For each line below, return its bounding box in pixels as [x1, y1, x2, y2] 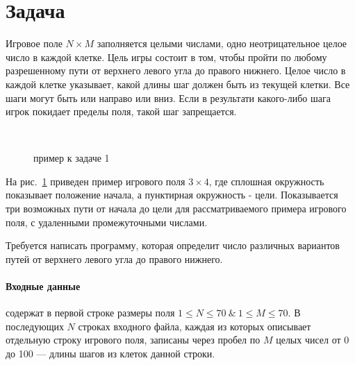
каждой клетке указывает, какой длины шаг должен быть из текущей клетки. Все [6, 76, 350, 91]
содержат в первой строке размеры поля [6, 305, 175, 320]
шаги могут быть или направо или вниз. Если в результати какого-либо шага [6, 90, 331, 105]
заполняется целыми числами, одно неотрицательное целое [97, 36, 347, 51]
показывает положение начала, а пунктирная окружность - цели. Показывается [6, 187, 338, 202]
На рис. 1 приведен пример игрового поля [6, 173, 185, 188]
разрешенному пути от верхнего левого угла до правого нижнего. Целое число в [6, 63, 346, 78]
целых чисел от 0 [276, 332, 349, 347]
